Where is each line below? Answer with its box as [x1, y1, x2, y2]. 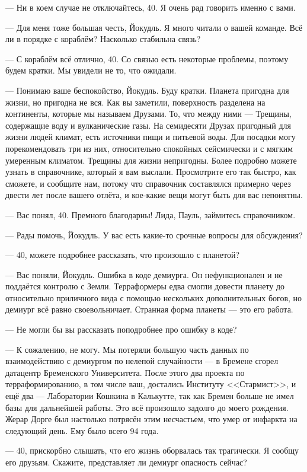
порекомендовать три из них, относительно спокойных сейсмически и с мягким [5, 142, 293, 154]
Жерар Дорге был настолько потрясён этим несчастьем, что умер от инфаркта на [5, 413, 298, 425]
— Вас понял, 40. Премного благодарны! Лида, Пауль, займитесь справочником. [5, 208, 296, 221]
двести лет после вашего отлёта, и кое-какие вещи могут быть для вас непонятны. [5, 189, 303, 201]
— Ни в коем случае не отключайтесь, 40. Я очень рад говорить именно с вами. [5, 1, 296, 13]
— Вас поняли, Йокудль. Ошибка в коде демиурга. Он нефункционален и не [5, 268, 283, 280]
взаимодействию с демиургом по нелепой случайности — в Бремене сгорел [5, 355, 279, 367]
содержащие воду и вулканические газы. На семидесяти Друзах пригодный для [5, 119, 291, 131]
